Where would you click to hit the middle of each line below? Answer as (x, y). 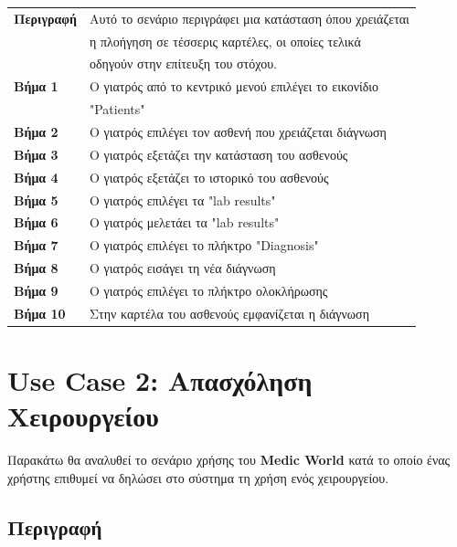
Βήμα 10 (40, 313)
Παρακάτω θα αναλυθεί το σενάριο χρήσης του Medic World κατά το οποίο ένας (229, 460)
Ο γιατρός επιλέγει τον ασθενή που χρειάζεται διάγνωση (238, 131)
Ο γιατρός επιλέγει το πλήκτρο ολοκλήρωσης (208, 290)
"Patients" (117, 109)
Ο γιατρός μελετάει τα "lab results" (184, 222)
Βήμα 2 (36, 131)
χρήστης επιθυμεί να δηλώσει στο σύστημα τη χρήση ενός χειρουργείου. (198, 477)
